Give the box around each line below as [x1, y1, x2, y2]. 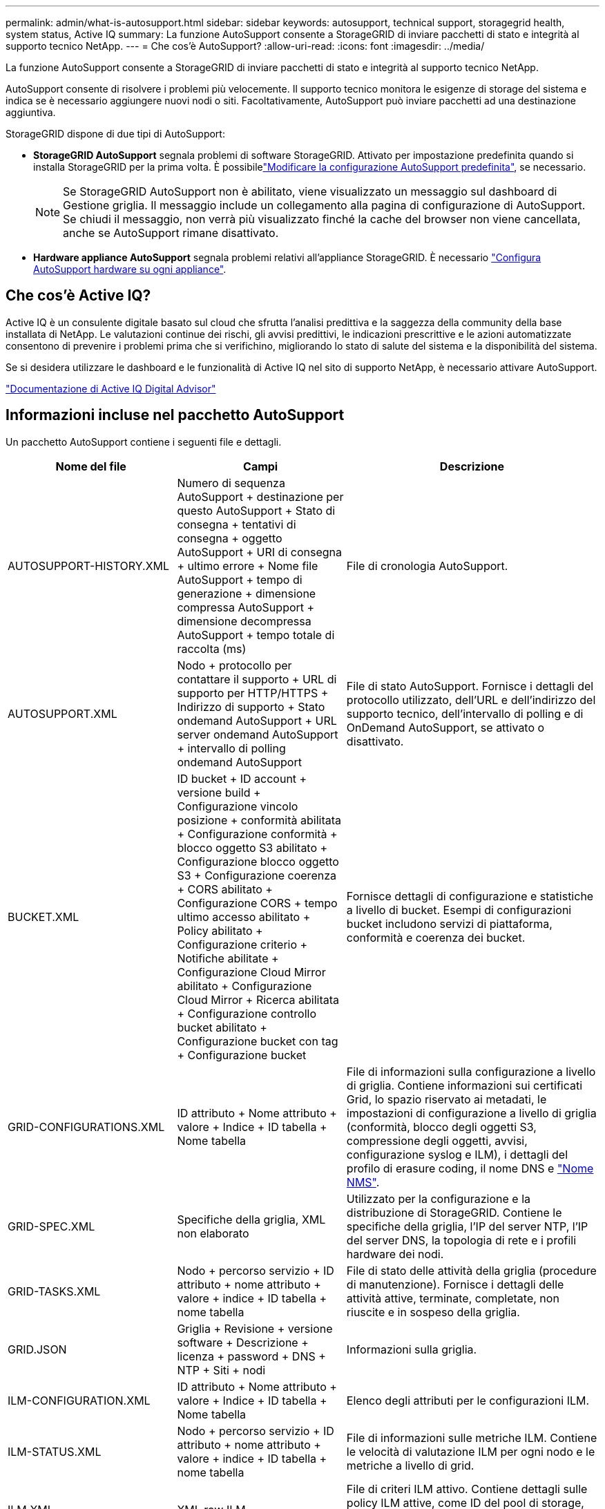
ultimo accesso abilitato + [177, 909, 311, 924]
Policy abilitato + [177, 923, 263, 938]
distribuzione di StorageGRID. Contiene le [346, 1205, 562, 1219]
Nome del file [55, 459, 126, 473]
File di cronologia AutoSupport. [346, 558, 508, 573]
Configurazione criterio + [177, 937, 308, 951]
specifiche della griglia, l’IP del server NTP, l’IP [346, 1219, 588, 1233]
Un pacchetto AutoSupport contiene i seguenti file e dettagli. [6, 435, 282, 448]
